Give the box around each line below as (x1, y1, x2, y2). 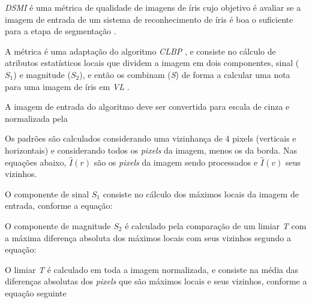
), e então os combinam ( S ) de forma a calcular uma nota (79, 68, 290, 80)
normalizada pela (5, 112, 68, 124)
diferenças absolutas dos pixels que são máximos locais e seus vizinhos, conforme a (5, 275, 307, 287)
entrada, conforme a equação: (5, 199, 113, 212)
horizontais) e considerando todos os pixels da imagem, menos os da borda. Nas (5, 143, 297, 156)
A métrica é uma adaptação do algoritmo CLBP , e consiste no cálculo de (5, 44, 276, 57)
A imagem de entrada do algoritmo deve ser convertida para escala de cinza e (5, 100, 290, 113)
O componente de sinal (5, 187, 89, 200)
